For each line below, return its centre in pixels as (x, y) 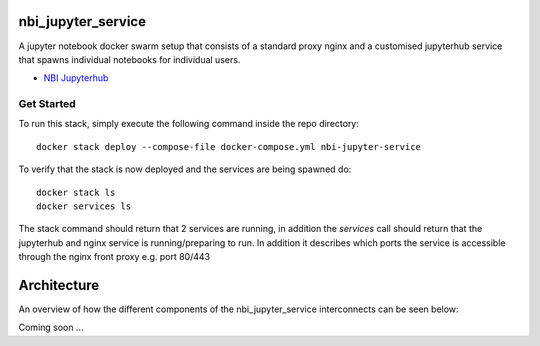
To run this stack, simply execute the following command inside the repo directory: (189, 124)
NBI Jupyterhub (76, 78)
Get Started (47, 104)
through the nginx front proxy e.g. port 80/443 (114, 257)
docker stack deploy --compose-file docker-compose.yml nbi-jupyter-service (229, 146)
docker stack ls (76, 192)
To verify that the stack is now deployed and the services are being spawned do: (185, 169)
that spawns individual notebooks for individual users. (129, 59)
